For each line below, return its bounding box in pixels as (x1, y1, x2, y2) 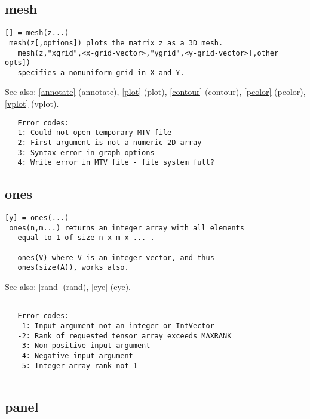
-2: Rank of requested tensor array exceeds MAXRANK (17, 331, 232, 340)
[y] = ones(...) (5, 214, 69, 223)
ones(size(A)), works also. (17, 263, 129, 272)
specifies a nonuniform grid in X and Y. (17, 68, 185, 77)
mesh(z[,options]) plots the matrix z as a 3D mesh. (9, 38, 223, 47)
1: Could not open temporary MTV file (17, 128, 172, 137)
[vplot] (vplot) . (5, 97, 59, 110)
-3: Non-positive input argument (17, 341, 151, 350)
